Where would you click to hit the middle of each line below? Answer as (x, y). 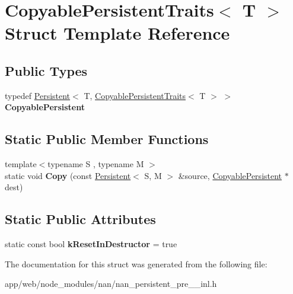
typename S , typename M (96, 164)
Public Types (46, 70)
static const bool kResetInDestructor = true (91, 244)
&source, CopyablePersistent (230, 175)
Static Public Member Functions (107, 139)
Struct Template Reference (117, 33)
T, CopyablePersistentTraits (135, 95)
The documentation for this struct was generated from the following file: (136, 263)
